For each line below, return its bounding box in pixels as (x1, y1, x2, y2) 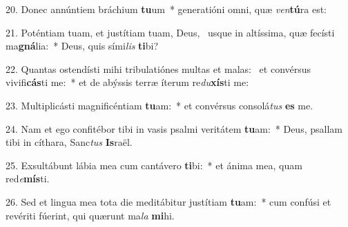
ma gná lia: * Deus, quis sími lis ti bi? (6, 39, 159, 53)
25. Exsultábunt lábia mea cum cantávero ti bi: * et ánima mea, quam (6, 158, 302, 172)
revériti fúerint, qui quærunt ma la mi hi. (6, 208, 175, 222)
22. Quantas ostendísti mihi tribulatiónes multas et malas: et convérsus (6, 61, 311, 76)
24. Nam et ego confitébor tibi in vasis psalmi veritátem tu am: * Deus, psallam (6, 121, 342, 136)
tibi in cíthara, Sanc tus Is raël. (6, 135, 133, 149)
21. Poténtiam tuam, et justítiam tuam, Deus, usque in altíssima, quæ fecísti (6, 25, 335, 39)
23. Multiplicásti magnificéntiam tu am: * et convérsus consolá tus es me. (6, 98, 313, 112)
